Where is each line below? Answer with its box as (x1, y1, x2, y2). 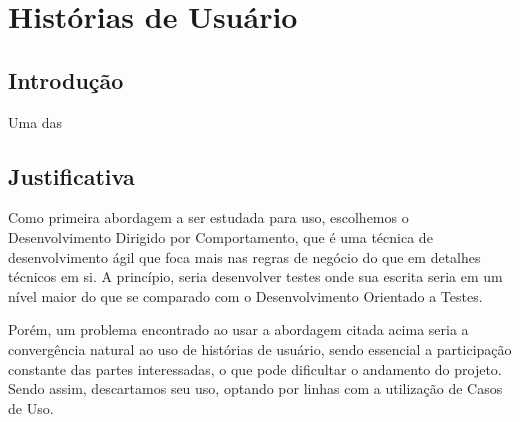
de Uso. (8, 397, 54, 418)
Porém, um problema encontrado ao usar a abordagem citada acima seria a (8, 319, 469, 340)
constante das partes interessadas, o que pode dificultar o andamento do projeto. (8, 358, 502, 379)
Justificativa (8, 160, 135, 191)
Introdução (8, 64, 124, 95)
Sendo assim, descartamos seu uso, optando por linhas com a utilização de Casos (8, 378, 503, 399)
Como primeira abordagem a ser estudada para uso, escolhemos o (8, 207, 409, 228)
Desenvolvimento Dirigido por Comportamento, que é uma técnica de (8, 226, 433, 247)
